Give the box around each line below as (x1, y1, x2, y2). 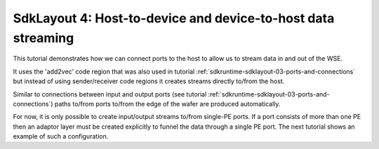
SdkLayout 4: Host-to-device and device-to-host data (13, 10, 335, 26)
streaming (13, 30, 74, 45)
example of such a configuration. (13, 132, 109, 141)
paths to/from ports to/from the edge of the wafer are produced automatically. (54, 99, 281, 108)
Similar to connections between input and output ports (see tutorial (13, 90, 207, 98)
